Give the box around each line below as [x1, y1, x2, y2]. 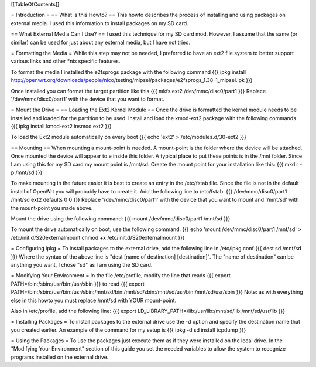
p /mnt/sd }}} [11, 169, 43, 176]
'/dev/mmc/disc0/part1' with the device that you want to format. [11, 96, 165, 103]
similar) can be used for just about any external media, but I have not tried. [11, 39, 191, 46]
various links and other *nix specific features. [11, 57, 121, 64]
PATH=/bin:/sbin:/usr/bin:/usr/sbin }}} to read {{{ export [11, 280, 145, 287]
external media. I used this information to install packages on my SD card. [11, 19, 188, 26]
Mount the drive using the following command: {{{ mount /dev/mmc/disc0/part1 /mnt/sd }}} [11, 215, 231, 222]
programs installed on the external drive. [11, 354, 109, 361]
